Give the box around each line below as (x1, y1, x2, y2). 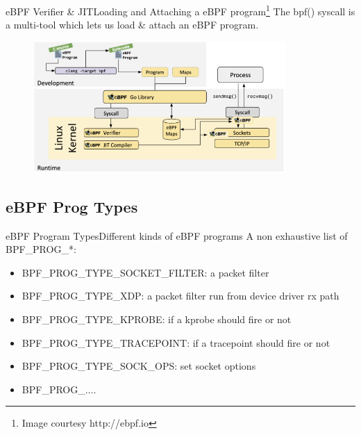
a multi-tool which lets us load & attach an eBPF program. (6, 17, 259, 32)
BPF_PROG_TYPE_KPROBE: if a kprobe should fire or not (22, 311, 292, 326)
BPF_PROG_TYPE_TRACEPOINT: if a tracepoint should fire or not (22, 335, 330, 350)
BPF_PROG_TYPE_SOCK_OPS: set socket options (22, 359, 256, 373)
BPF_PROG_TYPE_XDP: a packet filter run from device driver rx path (22, 288, 339, 303)
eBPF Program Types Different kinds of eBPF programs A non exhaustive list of (6, 228, 348, 243)
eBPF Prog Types (6, 195, 138, 217)
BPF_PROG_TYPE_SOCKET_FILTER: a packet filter (22, 265, 269, 279)
